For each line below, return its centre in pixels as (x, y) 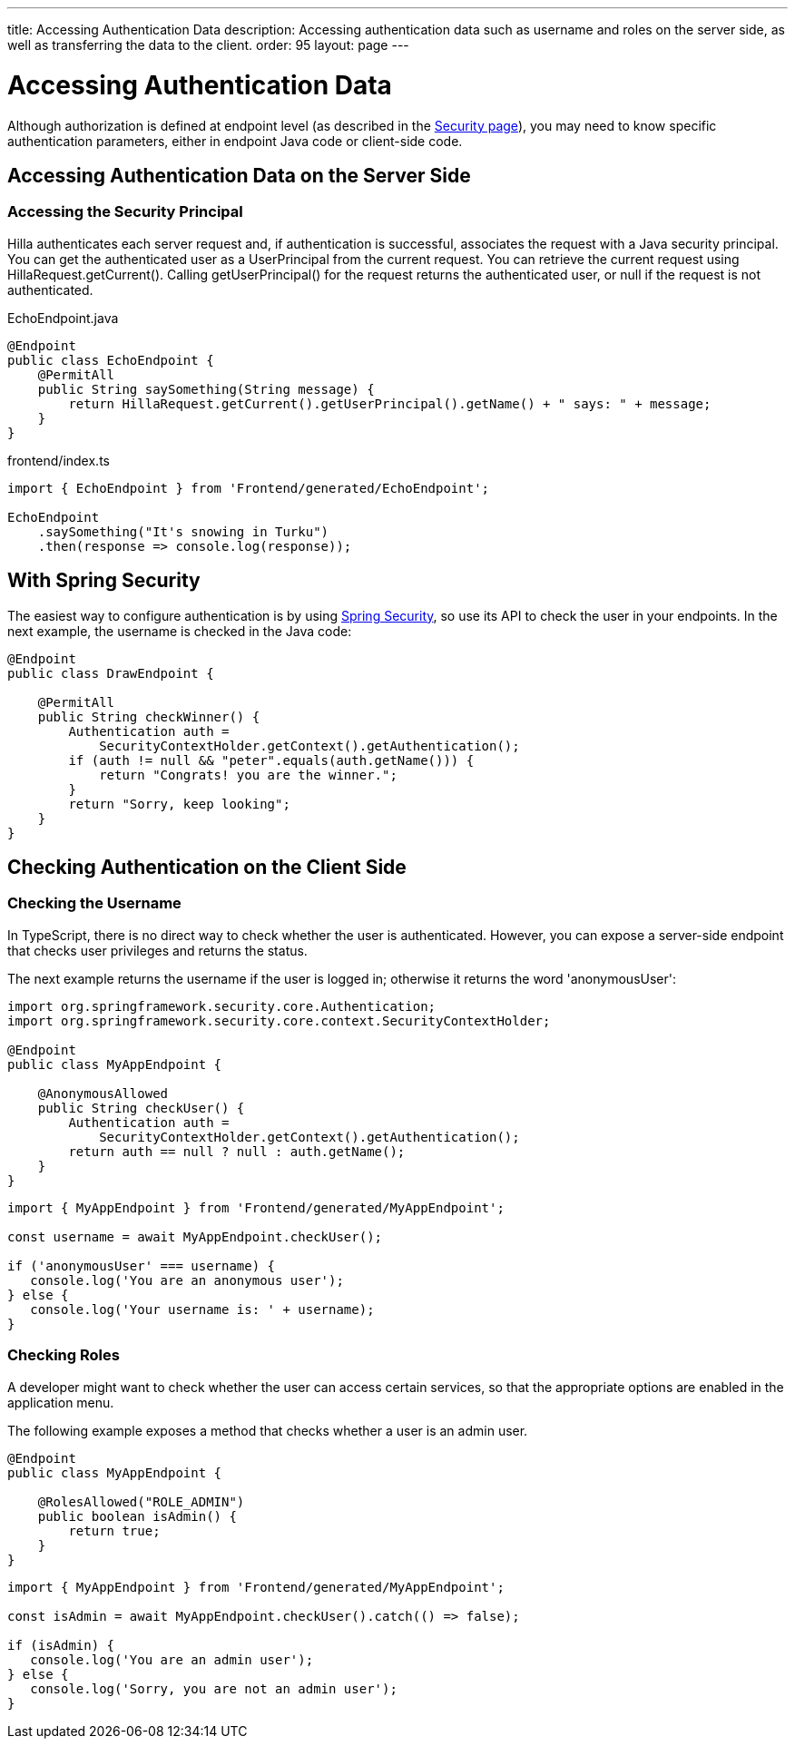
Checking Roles (64, 1355)
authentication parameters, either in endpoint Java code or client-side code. (235, 141)
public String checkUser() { (141, 1108)
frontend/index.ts (59, 460)
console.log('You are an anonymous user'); (187, 1280)
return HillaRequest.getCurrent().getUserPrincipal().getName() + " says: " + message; (390, 403)
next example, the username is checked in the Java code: (180, 631)
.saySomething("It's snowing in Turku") (183, 531)
